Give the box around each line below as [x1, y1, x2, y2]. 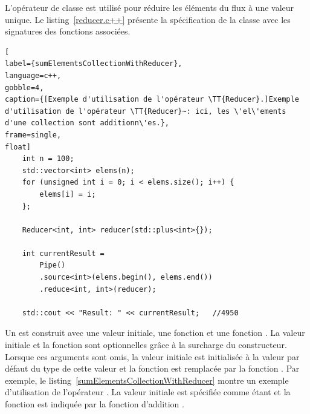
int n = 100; [22, 154, 74, 163]
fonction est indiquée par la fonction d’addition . [5, 398, 184, 410]
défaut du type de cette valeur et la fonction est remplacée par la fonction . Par [5, 362, 300, 375]
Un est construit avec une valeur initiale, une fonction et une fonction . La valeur [5, 326, 305, 339]
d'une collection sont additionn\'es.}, [5, 119, 170, 128]
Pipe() [39, 261, 66, 270]
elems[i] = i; [39, 189, 96, 199]
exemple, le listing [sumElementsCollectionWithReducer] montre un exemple [5, 373, 289, 386]
